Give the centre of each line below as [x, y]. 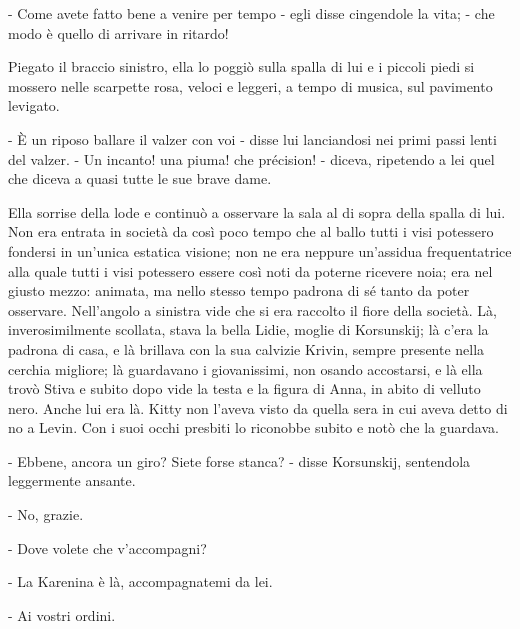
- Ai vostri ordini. [62, 614]
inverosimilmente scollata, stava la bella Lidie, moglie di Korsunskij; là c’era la [248, 329]
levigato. [34, 105]
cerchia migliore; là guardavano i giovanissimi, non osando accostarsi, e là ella [245, 368]
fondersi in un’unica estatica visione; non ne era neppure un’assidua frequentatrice [260, 250]
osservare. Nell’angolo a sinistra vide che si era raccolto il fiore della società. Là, [252, 309]
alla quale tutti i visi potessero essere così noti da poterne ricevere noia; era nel [250, 270]
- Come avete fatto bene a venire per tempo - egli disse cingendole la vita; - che [251, 13]
